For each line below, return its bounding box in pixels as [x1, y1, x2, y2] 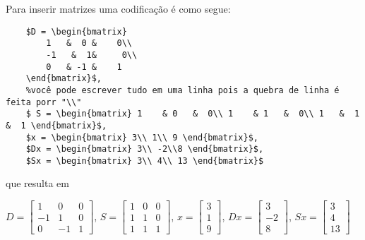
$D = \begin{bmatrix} [25, 26, 127, 37]
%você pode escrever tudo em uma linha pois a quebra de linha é [25, 85, 340, 95]
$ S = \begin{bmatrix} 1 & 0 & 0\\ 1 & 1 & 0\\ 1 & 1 [25, 109, 360, 119]
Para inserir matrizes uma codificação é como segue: [6, 1, 231, 16]
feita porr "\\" [6, 97, 82, 107]
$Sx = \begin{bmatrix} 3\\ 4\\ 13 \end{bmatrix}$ [25, 155, 264, 166]
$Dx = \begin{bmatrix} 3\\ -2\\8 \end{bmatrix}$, [25, 144, 264, 155]
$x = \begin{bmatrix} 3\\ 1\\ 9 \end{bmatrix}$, [25, 132, 258, 143]
